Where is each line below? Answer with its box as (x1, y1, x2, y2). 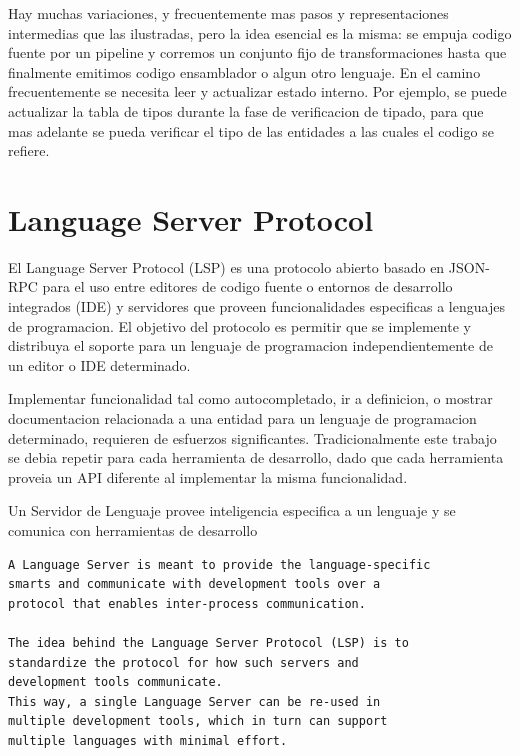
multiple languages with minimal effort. (8, 733, 288, 748)
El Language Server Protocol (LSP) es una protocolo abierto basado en (8, 256, 445, 277)
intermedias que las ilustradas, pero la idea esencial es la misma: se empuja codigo (8, 22, 512, 43)
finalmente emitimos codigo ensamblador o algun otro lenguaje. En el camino (8, 61, 481, 82)
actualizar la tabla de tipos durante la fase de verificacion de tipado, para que (8, 100, 484, 121)
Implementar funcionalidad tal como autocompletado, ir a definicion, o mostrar (8, 388, 493, 409)
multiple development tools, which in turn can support (8, 714, 388, 729)
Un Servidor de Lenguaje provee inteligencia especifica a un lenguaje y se (8, 500, 456, 521)
